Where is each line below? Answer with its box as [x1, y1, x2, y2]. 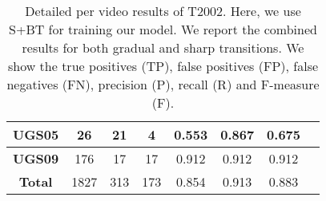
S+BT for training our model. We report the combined [9, 20, 317, 38]
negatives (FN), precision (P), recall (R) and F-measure [6, 75, 320, 93]
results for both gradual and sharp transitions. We [22, 38, 304, 57]
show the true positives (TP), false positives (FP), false [7, 57, 319, 75]
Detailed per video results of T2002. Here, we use [25, 2, 301, 20]
